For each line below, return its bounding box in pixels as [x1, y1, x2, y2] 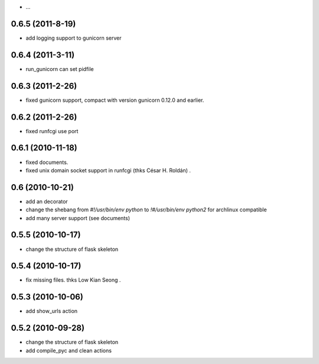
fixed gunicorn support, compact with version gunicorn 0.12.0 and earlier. [25, 96, 204, 104]
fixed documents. [25, 159, 69, 166]
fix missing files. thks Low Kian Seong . [25, 276, 121, 284]
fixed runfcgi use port [25, 127, 79, 134]
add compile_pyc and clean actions [25, 347, 112, 354]
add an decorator [25, 198, 68, 205]
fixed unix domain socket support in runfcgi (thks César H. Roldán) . [25, 166, 191, 174]
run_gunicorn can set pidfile [25, 65, 94, 72]
